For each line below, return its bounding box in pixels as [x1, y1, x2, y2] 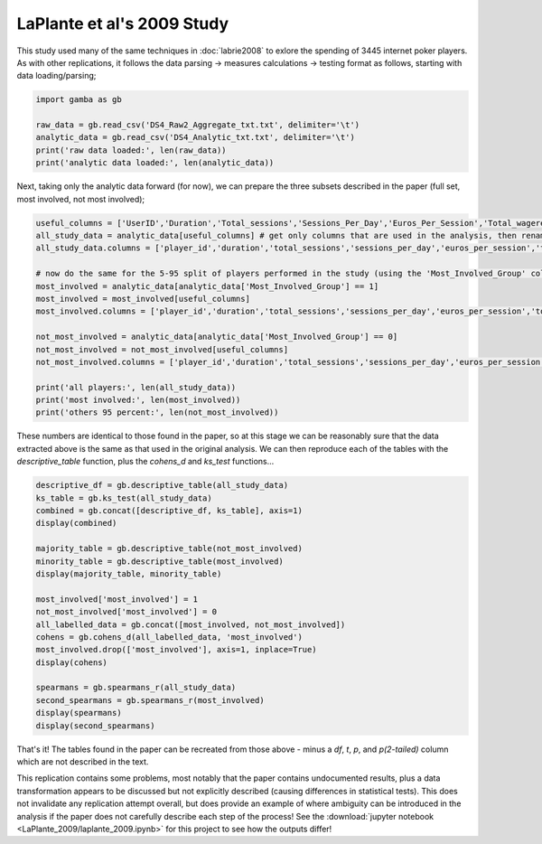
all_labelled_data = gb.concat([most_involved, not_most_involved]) [35, 619, 346, 630]
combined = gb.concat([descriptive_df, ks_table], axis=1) [35, 506, 303, 516]
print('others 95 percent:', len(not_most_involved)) [35, 408, 279, 417]
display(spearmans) [35, 708, 122, 718]
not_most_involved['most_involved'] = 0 [35, 606, 217, 617]
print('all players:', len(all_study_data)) [35, 382, 237, 392]
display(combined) [35, 518, 117, 529]
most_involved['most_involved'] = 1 [35, 594, 199, 605]
